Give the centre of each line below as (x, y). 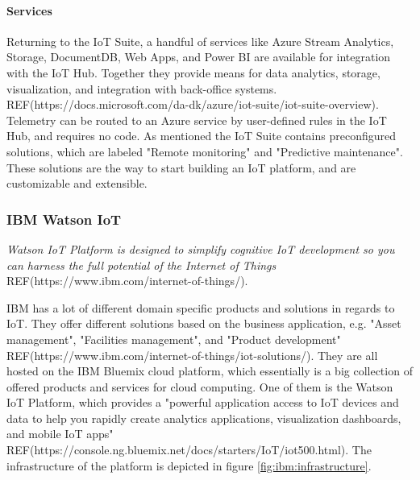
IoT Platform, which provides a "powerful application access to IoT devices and (203, 402)
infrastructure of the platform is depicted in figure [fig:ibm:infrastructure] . (189, 465)
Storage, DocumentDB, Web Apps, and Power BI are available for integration (199, 57)
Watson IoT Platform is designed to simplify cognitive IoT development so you (201, 248)
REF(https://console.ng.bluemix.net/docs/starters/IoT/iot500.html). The (189, 450)
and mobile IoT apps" (60, 434)
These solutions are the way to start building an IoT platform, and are (181, 167)
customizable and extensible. (77, 183)
